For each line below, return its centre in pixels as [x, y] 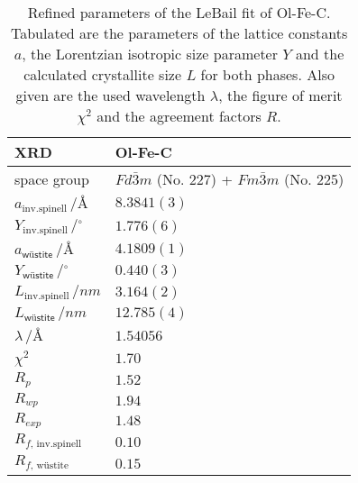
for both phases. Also [267, 74]
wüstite [52, 466]
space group [52, 179]
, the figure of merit [280, 95]
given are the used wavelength [110, 95]
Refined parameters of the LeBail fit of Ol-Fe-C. [179, 12]
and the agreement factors [179, 116]
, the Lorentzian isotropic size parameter [150, 54]
